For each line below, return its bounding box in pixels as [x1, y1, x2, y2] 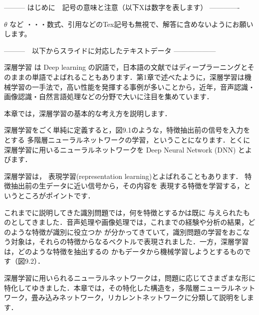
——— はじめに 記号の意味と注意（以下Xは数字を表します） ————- [4, 2, 240, 12]
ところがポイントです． [17, 190, 95, 200]
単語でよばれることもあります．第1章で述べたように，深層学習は [31, 71, 245, 82]
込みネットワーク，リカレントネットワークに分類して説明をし [45, 292, 248, 303]
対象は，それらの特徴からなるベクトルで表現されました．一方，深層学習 [10, 236, 249, 247]
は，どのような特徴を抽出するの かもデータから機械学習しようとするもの [4, 246, 244, 256]
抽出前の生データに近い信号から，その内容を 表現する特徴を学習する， [10, 180, 244, 191]
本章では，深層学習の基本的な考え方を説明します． [4, 108, 172, 118]
